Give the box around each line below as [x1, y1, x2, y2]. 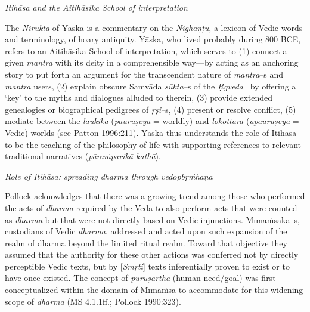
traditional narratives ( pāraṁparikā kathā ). [5, 150, 161, 162]
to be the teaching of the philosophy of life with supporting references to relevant [5, 138, 302, 150]
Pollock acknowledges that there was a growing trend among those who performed [5, 190, 305, 202]
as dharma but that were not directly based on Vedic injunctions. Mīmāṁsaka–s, [5, 213, 300, 225]
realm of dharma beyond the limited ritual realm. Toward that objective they [5, 236, 287, 249]
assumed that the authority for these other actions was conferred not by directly [5, 248, 299, 261]
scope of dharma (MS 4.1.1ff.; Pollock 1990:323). [5, 295, 181, 307]
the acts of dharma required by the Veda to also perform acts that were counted [5, 201, 297, 214]
